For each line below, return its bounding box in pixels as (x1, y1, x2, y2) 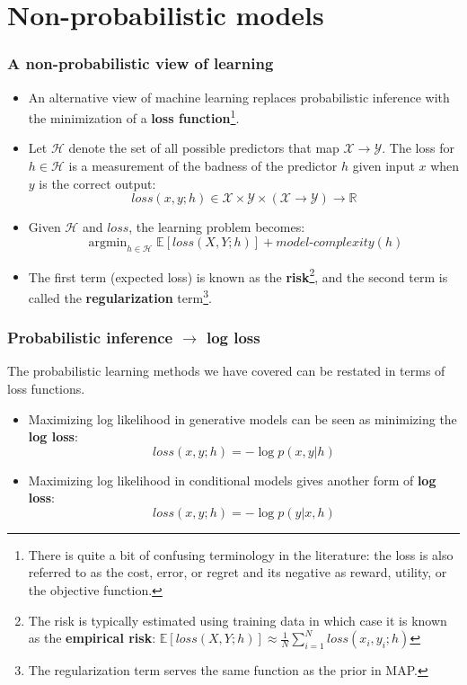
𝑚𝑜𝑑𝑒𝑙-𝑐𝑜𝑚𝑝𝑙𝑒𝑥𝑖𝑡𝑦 (276, 236, 374, 249)
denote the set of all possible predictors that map (68, 138, 339, 157)
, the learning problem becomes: (128, 218, 305, 236)
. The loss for (382, 138, 454, 157)
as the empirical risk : (28, 628, 156, 647)
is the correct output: (39, 173, 156, 192)
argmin (88, 236, 128, 249)
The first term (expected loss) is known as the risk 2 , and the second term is (28, 264, 448, 286)
